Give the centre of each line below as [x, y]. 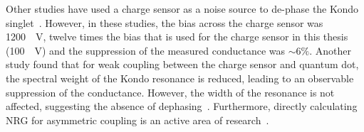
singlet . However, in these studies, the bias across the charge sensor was [165, 22]
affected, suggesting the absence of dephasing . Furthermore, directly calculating [182, 106]
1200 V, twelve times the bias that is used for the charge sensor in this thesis [177, 37]
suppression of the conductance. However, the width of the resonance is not [170, 92]
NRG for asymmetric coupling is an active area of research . [137, 120]
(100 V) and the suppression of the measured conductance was [146, 50]
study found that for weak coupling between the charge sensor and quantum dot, [182, 64]
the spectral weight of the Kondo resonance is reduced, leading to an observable [180, 78]
